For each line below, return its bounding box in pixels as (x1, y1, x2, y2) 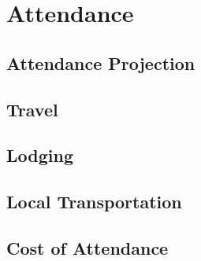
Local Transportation (6, 189, 182, 214)
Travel (6, 97, 58, 121)
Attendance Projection (6, 50, 195, 75)
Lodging (6, 143, 73, 167)
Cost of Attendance (6, 235, 169, 259)
